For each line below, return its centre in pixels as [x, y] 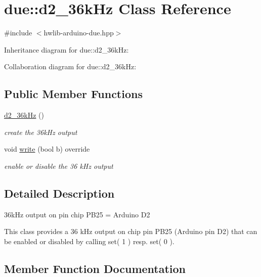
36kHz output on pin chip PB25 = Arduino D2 [77, 214]
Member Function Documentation [95, 268]
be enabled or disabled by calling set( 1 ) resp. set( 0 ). [89, 241]
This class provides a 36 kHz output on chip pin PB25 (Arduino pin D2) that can [131, 231]
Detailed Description [59, 193]
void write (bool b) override [47, 149]
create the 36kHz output [41, 132]
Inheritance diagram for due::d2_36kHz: [67, 49]
